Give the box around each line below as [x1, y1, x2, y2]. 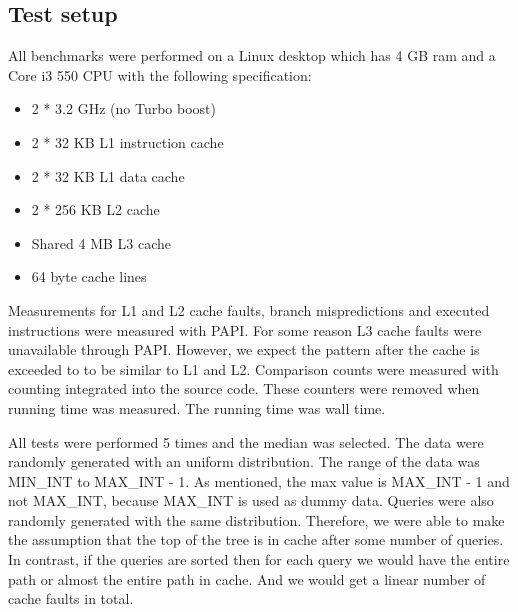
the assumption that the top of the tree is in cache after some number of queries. [8, 529, 504, 550]
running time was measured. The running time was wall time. [8, 397, 386, 418]
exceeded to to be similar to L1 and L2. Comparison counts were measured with [8, 358, 499, 379]
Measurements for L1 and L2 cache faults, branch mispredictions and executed [8, 299, 490, 320]
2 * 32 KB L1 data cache [31, 165, 185, 186]
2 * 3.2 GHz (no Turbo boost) [31, 98, 216, 119]
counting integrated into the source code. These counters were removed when [8, 378, 480, 399]
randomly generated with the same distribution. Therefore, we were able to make [8, 509, 505, 530]
